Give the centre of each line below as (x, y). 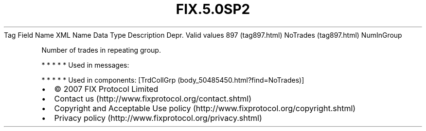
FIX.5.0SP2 (213, 9)
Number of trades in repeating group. (101, 50)
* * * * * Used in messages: (85, 65)
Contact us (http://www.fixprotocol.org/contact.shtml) (153, 98)
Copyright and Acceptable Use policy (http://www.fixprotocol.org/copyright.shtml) (205, 108)
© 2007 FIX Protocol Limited (106, 89)
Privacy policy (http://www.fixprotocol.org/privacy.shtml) (158, 118)
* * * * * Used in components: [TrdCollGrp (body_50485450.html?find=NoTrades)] (173, 80)
